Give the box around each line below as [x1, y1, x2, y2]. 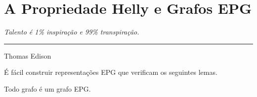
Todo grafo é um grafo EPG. [4, 83, 91, 94]
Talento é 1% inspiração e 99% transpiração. [4, 27, 139, 37]
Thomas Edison [4, 50, 51, 61]
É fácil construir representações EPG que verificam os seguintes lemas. [4, 67, 217, 77]
